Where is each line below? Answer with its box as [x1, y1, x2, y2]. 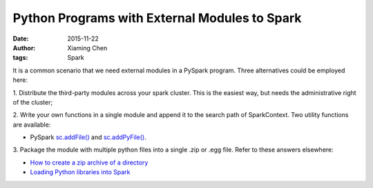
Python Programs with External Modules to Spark [12, 10, 302, 25]
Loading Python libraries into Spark [30, 168, 131, 176]
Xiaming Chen [67, 43, 108, 52]
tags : [12, 54, 28, 62]
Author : [12, 43, 36, 52]
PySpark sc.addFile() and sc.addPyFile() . [30, 133, 146, 141]
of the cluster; [12, 98, 53, 106]
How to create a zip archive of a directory [30, 158, 149, 167]
